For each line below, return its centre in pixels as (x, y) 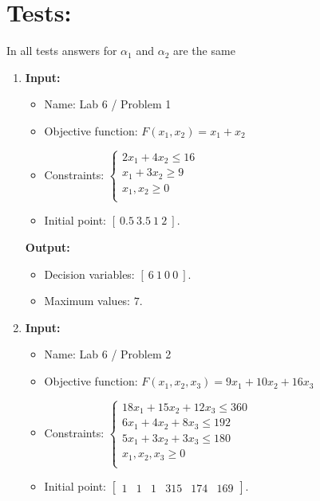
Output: (47, 247)
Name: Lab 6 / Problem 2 (108, 354)
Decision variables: (89, 274)
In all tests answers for (62, 51)
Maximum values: (87, 301)
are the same (204, 51)
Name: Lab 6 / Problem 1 (108, 104)
